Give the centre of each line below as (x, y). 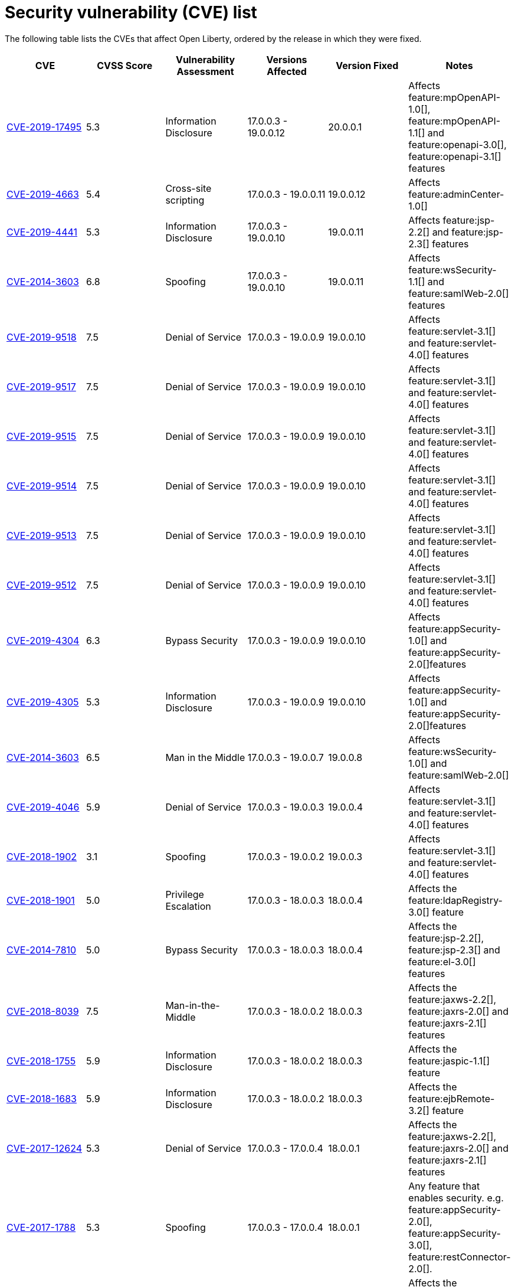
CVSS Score (125, 65)
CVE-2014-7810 (42, 950)
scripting (185, 200)
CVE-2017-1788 (41, 1227)
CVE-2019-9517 (41, 386)
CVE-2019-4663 (43, 194)
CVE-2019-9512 (42, 585)
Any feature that (444, 1186)
